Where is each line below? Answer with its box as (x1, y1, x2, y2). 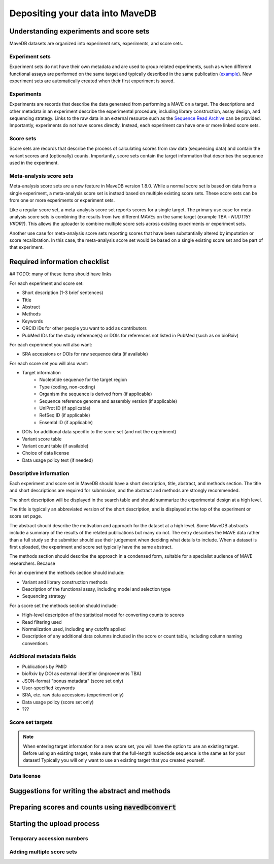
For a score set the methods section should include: (9, 602, 118, 609)
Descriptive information (9, 470, 70, 477)
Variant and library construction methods (22, 579, 108, 585)
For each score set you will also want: (9, 360, 88, 366)
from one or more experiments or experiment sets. (9, 197, 115, 203)
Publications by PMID (22, 663, 67, 669)
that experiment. (9, 244, 44, 250)
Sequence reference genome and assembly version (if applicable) (39, 398, 178, 404)
